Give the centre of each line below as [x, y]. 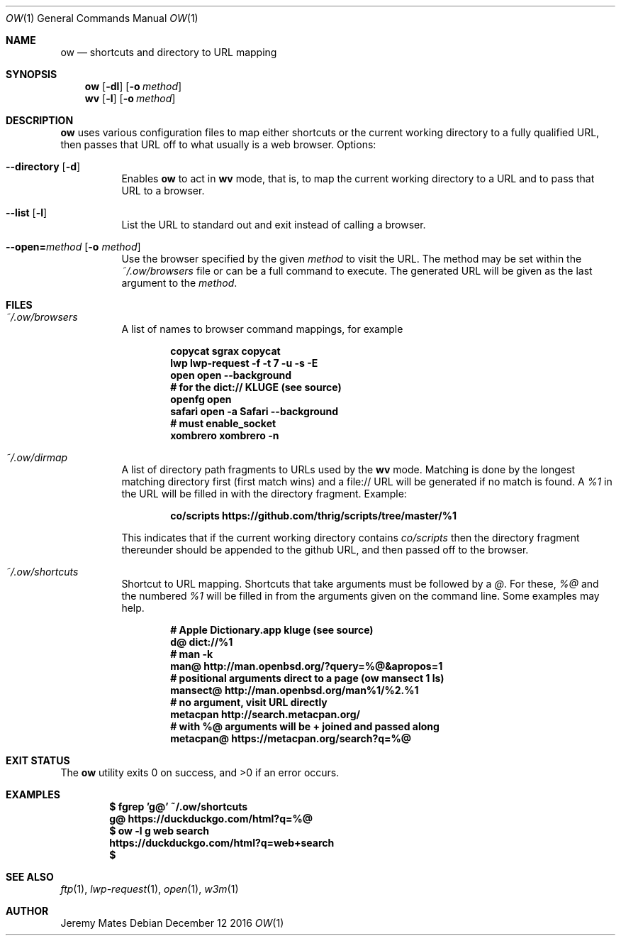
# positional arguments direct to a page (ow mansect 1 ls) [307, 678]
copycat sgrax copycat [225, 351]
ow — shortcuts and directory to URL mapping [169, 52]
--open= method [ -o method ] [73, 247]
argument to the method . [179, 283]
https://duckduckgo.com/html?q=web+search [222, 843]
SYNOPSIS [32, 74]
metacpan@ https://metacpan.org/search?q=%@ [291, 738]
